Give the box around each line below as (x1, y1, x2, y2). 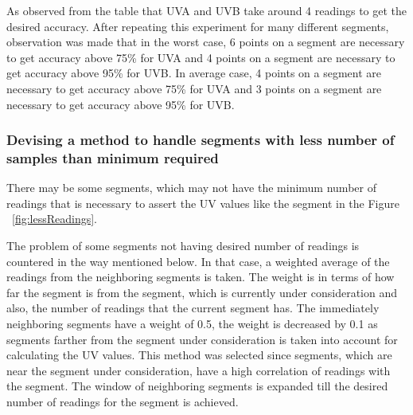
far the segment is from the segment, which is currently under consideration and (6, 284, 397, 300)
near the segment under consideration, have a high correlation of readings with (6, 362, 391, 378)
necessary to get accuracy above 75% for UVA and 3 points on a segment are (6, 80, 382, 96)
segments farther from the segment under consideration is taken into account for (6, 331, 398, 347)
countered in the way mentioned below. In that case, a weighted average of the (6, 253, 390, 269)
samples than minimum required (6, 148, 219, 167)
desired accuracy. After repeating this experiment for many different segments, (6, 18, 389, 34)
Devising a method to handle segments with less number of (6, 130, 395, 150)
